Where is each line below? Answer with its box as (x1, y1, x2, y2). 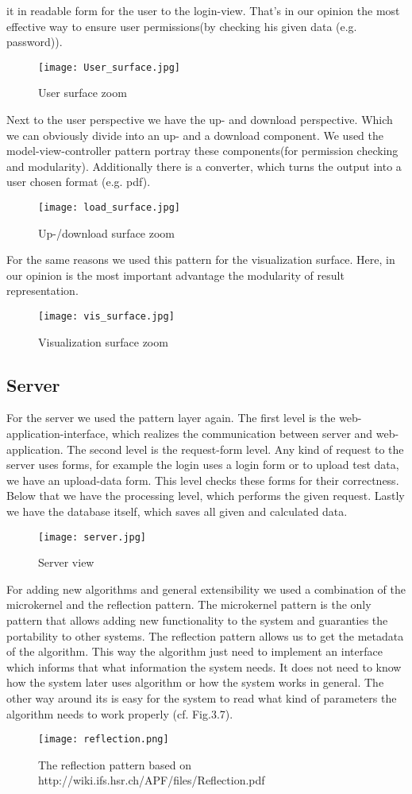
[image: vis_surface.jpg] (38, 311, 175, 323)
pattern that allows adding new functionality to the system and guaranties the (6, 612, 388, 629)
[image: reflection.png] (38, 734, 169, 746)
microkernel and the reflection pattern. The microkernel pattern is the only (6, 596, 372, 613)
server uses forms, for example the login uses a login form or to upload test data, (6, 456, 399, 473)
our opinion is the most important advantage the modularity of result (6, 266, 345, 283)
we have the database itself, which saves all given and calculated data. (6, 503, 348, 520)
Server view (38, 554, 94, 571)
